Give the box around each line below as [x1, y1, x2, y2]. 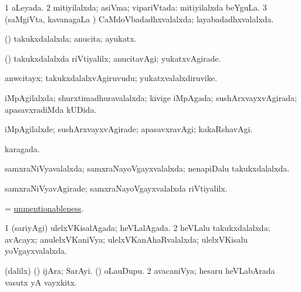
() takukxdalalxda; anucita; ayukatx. [5, 32, 137, 45]
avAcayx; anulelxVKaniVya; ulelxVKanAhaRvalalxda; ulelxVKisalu [5, 233, 248, 245]
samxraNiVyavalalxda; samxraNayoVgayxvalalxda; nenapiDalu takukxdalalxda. [5, 162, 290, 174]
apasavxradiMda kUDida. [5, 103, 97, 115]
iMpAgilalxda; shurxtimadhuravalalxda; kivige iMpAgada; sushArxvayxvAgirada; [5, 91, 297, 103]
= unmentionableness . [5, 202, 84, 214]
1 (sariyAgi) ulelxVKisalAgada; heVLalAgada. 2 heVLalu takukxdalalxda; [5, 221, 270, 234]
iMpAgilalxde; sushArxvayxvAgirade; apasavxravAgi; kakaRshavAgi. [5, 123, 253, 135]
